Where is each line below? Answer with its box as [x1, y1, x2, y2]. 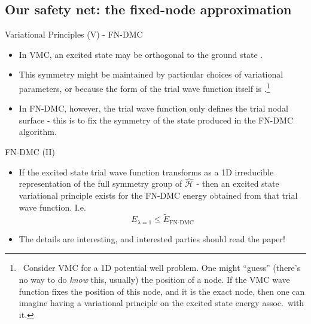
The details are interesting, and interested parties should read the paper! [19, 232, 285, 245]
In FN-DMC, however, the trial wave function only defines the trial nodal [19, 102, 288, 115]
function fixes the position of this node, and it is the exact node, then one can [19, 285, 305, 297]
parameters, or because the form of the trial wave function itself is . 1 [19, 80, 270, 94]
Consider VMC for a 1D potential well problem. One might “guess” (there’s [23, 261, 301, 274]
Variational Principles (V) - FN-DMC [5, 28, 143, 41]
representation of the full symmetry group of [19, 177, 182, 190]
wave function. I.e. [19, 200, 86, 213]
